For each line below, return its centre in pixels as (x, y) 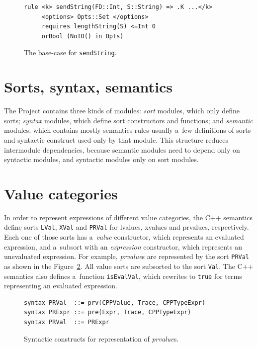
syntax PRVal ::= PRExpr (67, 322)
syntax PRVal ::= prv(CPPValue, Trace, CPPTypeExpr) (115, 303)
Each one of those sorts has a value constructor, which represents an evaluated (124, 237)
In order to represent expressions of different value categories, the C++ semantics (128, 217)
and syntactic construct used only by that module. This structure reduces (116, 139)
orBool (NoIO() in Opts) (83, 36)
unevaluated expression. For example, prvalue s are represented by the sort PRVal (127, 256)
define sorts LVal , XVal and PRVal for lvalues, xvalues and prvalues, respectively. (127, 227)
